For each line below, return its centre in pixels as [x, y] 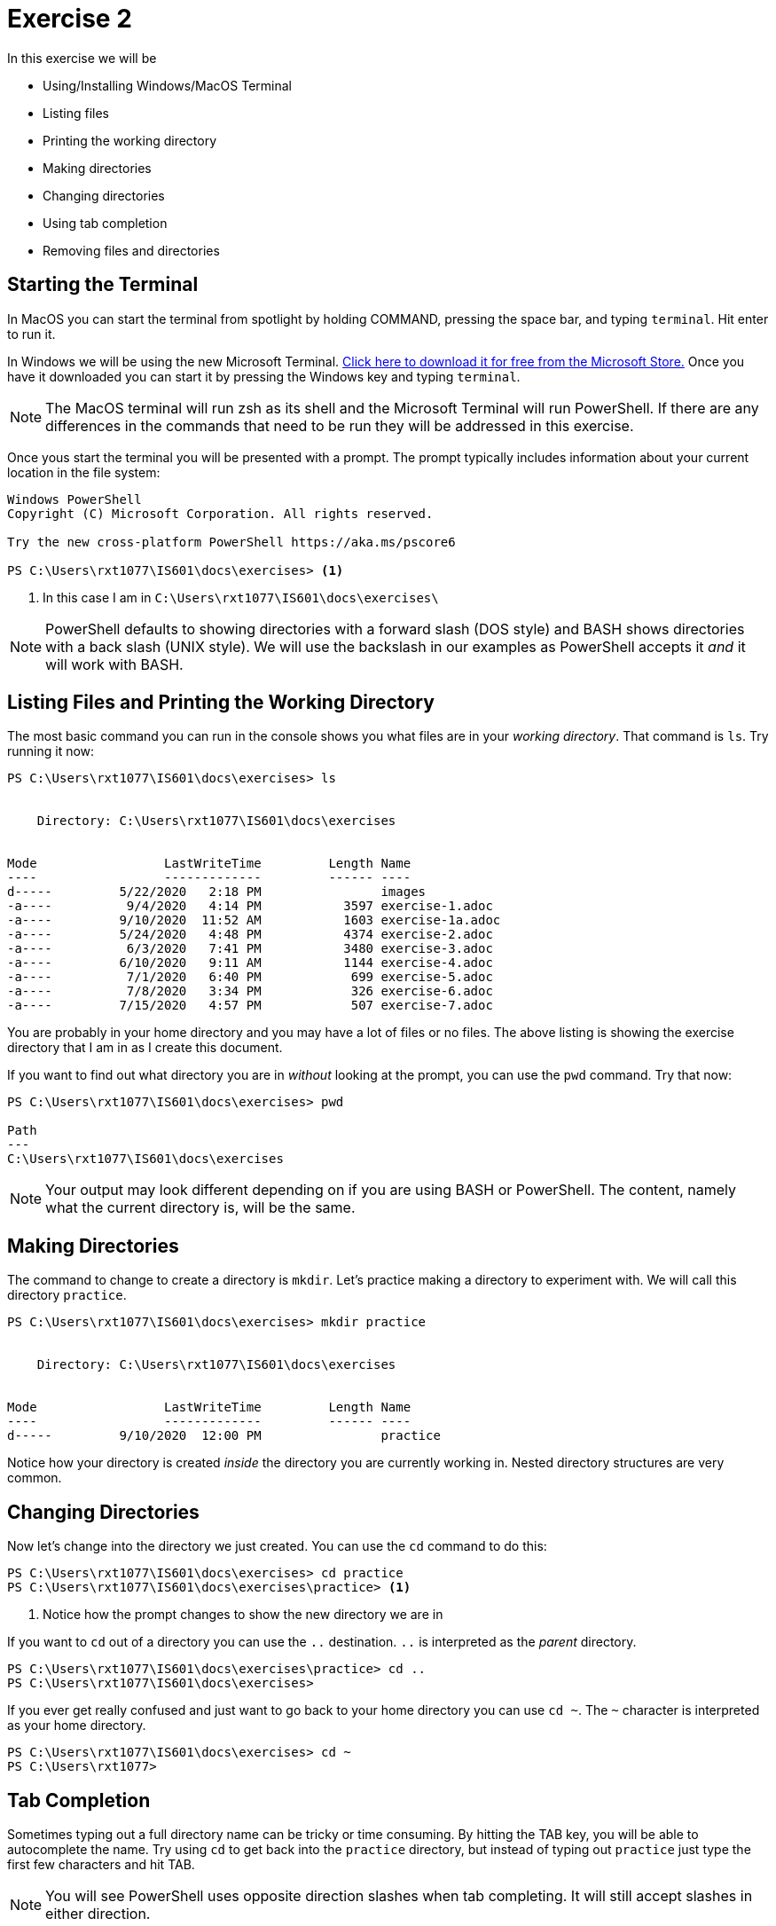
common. [35, 1478]
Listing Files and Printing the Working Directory [221, 703]
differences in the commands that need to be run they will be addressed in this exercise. [340, 425]
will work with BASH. [114, 664]
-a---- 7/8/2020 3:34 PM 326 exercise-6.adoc [250, 991]
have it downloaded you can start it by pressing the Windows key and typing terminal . [264, 376]
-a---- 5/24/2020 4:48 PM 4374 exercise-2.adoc [250, 935]
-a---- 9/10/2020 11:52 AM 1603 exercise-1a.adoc [254, 920]
